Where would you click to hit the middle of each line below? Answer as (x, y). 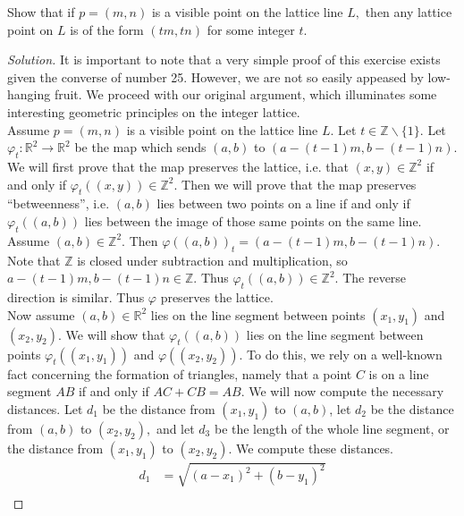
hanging (29, 94)
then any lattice (409, 12)
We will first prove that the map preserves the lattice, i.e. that (178, 166)
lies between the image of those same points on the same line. (253, 220)
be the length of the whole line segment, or (332, 428)
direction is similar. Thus (76, 296)
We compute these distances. (315, 448)
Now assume (41, 314)
